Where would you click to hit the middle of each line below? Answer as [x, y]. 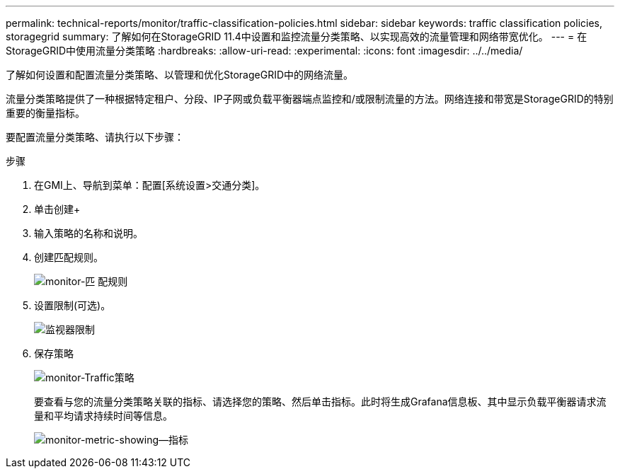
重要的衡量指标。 [45, 113]
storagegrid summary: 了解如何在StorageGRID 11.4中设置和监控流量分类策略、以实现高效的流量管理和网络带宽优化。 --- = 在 [297, 36]
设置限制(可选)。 [73, 305]
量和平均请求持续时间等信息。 [103, 416]
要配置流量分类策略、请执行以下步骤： [95, 137]
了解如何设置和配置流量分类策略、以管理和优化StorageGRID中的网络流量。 [180, 75]
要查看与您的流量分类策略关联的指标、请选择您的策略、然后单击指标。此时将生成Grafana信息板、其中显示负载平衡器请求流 [320, 401]
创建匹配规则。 [69, 257]
